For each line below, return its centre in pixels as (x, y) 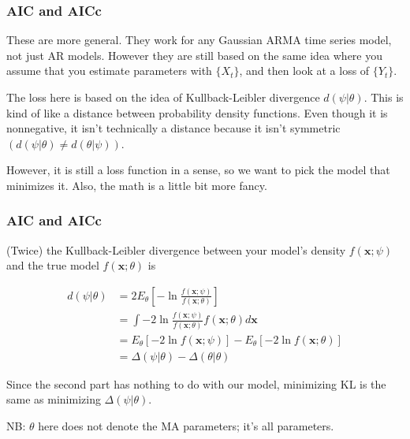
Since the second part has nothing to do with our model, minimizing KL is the (196, 383)
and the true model (53, 265)
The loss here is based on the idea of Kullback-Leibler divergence (163, 97)
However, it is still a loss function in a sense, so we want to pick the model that (198, 170)
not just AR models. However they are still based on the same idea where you (195, 55)
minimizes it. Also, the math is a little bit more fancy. (137, 185)
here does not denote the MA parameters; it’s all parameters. (186, 425)
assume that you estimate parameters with (109, 71)
